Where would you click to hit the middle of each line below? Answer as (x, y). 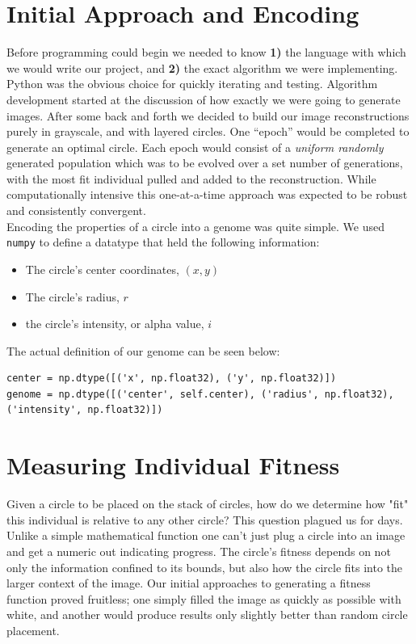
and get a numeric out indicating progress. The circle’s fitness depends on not (199, 551)
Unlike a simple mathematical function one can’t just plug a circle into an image (206, 535)
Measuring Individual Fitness (173, 465)
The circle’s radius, (72, 296)
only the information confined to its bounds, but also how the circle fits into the (205, 567)
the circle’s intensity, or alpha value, (115, 324)
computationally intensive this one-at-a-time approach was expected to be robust (207, 194)
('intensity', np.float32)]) (85, 410)
